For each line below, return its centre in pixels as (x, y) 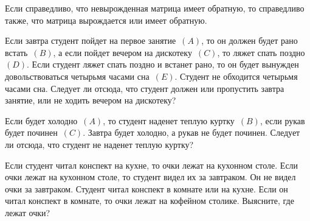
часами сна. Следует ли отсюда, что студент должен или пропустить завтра (145, 88)
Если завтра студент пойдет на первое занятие (91, 40)
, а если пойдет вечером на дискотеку (122, 52)
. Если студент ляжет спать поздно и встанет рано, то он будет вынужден (163, 64)
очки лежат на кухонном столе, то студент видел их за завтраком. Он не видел (150, 177)
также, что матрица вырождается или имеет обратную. (106, 20)
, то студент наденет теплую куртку (169, 120)
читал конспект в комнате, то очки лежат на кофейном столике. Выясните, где (150, 201)
